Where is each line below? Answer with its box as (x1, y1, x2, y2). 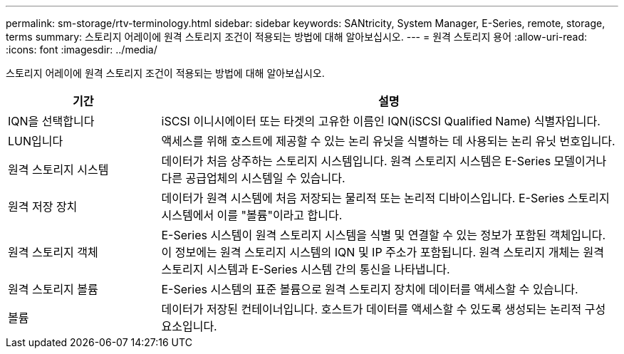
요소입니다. (161, 319, 217, 333)
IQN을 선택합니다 (8, 114, 95, 128)
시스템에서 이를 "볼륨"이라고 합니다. (161, 208, 343, 222)
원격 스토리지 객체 (8, 245, 98, 259)
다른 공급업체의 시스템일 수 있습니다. (161, 171, 345, 185)
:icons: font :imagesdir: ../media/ (6, 43, 157, 56)
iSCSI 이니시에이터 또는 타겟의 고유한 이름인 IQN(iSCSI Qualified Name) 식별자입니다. (161, 114, 600, 128)
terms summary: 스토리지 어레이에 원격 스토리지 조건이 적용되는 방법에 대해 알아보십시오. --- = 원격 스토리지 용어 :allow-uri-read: (6, 31, 588, 43)
